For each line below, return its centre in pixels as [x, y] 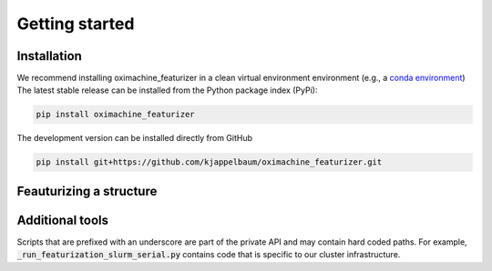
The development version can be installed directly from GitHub [134, 138]
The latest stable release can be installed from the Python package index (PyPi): [167, 90]
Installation [49, 56]
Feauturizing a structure [87, 191]
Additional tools [63, 220]
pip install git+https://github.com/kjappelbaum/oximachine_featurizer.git [209, 162]
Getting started [76, 24]
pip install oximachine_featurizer [115, 115]
